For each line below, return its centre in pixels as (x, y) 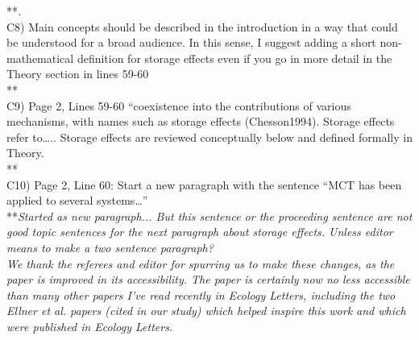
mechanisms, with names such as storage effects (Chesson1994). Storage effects (201, 121)
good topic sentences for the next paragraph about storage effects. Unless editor (200, 232)
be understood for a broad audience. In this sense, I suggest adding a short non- (204, 42)
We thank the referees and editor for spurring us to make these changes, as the (201, 263)
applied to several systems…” (77, 200)
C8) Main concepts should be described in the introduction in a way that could (202, 26)
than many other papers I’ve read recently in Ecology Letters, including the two (201, 294)
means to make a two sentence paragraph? (110, 247)
